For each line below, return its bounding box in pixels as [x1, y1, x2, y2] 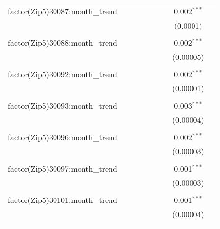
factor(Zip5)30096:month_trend [8, 131, 117, 143]
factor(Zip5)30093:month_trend [8, 100, 117, 111]
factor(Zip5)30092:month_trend [8, 68, 117, 80]
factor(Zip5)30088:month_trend [8, 37, 117, 48]
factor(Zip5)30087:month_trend [8, 5, 117, 17]
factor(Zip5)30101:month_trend [8, 194, 117, 205]
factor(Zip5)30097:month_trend [8, 163, 117, 174]
